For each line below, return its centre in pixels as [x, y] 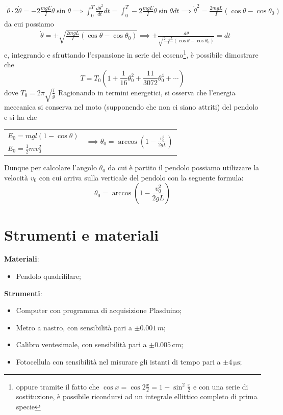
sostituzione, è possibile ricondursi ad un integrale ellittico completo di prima [137, 396]
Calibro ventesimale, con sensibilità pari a [81, 344]
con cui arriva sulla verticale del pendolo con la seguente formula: [141, 177]
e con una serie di [221, 386]
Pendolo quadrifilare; [48, 276]
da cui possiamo [29, 23]
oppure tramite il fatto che [58, 386]
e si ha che [21, 116]
